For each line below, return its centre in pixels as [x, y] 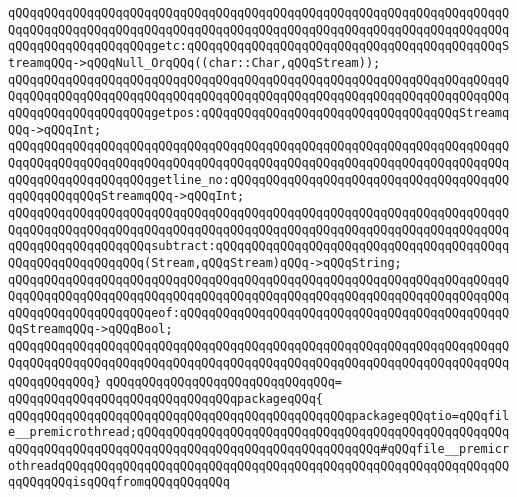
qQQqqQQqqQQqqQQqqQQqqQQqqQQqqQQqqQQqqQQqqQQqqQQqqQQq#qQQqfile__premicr [259, 449]
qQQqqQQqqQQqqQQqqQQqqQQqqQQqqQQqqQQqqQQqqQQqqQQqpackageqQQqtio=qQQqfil [259, 415]
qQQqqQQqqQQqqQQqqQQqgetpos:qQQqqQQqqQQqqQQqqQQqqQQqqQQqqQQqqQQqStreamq [259, 112]
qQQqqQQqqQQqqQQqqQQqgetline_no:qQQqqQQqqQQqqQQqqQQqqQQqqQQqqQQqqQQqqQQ [259, 179]
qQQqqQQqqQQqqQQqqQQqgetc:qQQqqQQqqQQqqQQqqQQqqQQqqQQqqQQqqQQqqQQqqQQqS [259, 46]
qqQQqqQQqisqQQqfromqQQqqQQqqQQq [119, 482]
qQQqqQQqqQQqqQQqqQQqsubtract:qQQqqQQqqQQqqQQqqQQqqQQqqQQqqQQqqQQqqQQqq [259, 246]
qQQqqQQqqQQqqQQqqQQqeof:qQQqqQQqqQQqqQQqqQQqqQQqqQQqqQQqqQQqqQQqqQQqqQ [259, 312]
